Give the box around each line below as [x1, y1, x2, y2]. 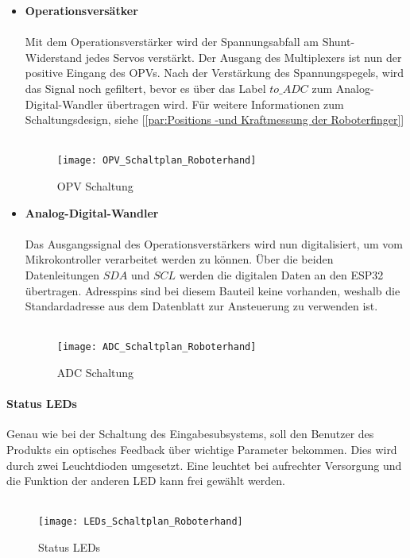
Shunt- [322, 33, 355, 50]
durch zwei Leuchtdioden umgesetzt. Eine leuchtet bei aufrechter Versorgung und [6, 456, 402, 473]
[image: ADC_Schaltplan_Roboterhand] [56, 341, 257, 353]
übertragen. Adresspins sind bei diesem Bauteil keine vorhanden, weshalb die [25, 282, 400, 298]
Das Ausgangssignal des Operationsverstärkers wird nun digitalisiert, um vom [25, 235, 403, 252]
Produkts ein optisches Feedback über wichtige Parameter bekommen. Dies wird [6, 441, 397, 457]
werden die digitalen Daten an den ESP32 [179, 266, 384, 283]
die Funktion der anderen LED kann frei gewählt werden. [6, 472, 285, 489]
